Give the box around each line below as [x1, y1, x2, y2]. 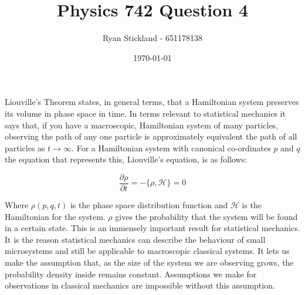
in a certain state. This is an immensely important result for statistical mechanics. [5, 222, 300, 234]
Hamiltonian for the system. [5, 210, 106, 222]
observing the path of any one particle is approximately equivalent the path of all [5, 130, 297, 143]
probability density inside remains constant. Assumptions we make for [5, 267, 257, 280]
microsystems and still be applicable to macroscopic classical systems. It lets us [5, 245, 290, 257]
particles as [5, 141, 45, 154]
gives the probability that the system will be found [115, 210, 298, 222]
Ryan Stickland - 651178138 [102, 32, 203, 44]
